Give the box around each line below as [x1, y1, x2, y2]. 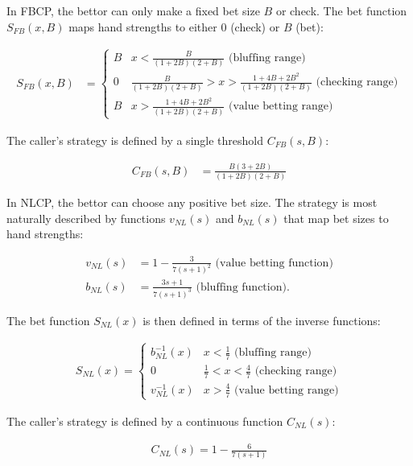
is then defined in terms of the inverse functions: [142, 311, 381, 328]
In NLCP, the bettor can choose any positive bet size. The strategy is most [6, 194, 378, 211]
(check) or [230, 18, 280, 35]
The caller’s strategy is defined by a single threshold [6, 132, 263, 149]
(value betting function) [215, 257, 333, 269]
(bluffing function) [196, 281, 287, 293]
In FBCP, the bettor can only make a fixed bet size [6, 2, 260, 19]
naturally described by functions [6, 209, 166, 226]
